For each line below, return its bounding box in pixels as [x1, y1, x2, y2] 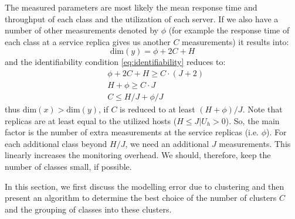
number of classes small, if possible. [5, 160, 132, 173]
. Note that [242, 103, 283, 115]
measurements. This [219, 137, 291, 149]
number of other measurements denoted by [5, 24, 158, 36]
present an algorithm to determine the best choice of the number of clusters [5, 191, 277, 204]
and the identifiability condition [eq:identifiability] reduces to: [5, 56, 226, 68]
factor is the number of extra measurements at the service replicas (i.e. [5, 126, 259, 138]
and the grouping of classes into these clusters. [5, 203, 172, 215]
